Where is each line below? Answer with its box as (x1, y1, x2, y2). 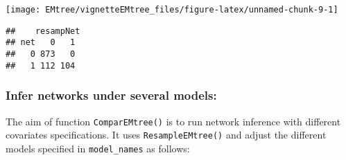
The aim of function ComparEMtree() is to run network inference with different (6, 114, 341, 128)
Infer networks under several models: (6, 87, 217, 104)
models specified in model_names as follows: (6, 141, 190, 155)
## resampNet (6, 26, 80, 36)
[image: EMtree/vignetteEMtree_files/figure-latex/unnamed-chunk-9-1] (6, 5, 338, 15)
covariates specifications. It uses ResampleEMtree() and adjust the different (6, 127, 327, 142)
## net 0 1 (6, 37, 76, 48)
